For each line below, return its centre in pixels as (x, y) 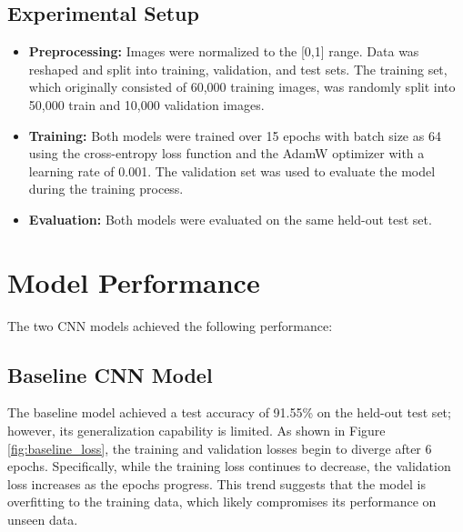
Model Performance (134, 281)
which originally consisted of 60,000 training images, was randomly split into (242, 87)
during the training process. (106, 189)
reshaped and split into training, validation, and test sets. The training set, (238, 69)
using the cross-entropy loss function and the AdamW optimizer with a (226, 153)
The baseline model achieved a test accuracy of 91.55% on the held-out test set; (229, 412)
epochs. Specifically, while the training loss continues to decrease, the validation (229, 466)
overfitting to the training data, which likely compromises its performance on (222, 502)
